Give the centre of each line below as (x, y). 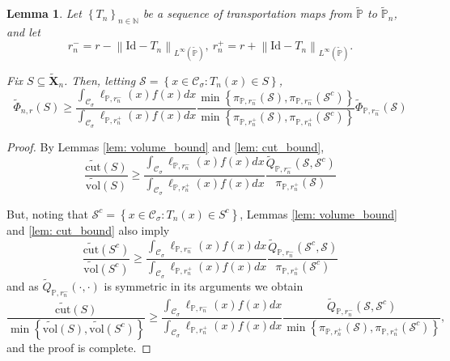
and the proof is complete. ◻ (79, 347)
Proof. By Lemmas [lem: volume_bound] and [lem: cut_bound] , (166, 146)
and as (23, 286)
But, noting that (47, 213)
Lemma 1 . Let (44, 13)
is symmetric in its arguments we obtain (204, 286)
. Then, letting (100, 80)
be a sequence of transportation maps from (247, 13)
